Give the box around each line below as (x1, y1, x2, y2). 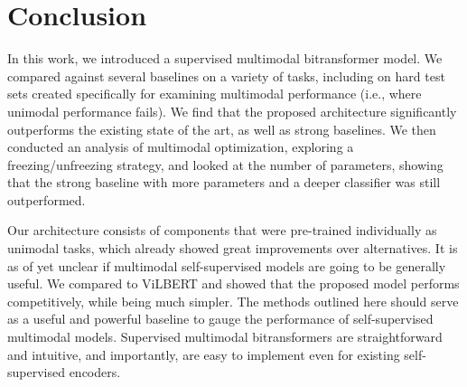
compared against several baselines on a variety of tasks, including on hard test (7, 66, 445, 85)
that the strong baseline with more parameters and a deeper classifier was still (7, 173, 441, 192)
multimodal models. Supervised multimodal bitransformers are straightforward (7, 327, 443, 346)
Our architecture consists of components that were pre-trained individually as (7, 221, 437, 240)
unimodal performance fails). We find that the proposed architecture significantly (7, 101, 457, 120)
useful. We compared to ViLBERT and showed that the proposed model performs (7, 274, 460, 293)
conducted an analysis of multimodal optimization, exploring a (7, 137, 354, 156)
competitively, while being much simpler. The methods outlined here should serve (7, 291, 459, 310)
